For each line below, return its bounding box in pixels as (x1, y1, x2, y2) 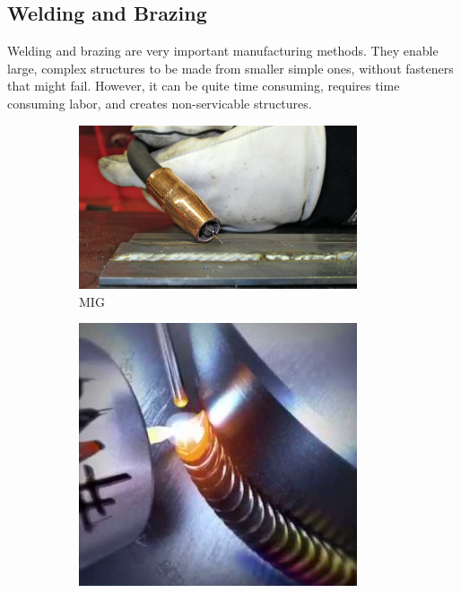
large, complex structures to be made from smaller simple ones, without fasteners (7, 58, 454, 77)
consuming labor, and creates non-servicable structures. (7, 93, 312, 112)
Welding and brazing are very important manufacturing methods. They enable (7, 41, 439, 60)
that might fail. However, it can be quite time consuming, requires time (7, 76, 400, 95)
